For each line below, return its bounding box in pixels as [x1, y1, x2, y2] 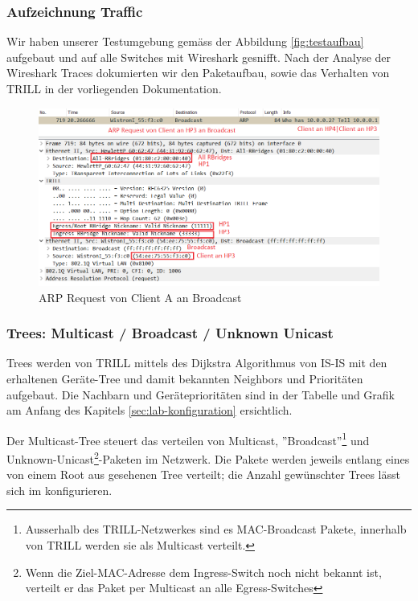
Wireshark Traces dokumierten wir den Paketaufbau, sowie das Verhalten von [6, 64, 390, 81]
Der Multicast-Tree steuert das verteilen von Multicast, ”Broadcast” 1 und [6, 429, 370, 448]
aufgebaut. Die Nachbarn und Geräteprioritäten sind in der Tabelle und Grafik [6, 386, 395, 403]
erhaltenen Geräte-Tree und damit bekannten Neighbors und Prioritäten [6, 370, 363, 386]
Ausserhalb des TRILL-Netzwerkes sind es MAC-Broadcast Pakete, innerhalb [25, 521, 407, 538]
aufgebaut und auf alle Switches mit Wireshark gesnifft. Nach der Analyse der [6, 48, 391, 65]
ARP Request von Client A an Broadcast [39, 288, 242, 305]
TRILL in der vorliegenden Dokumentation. [6, 80, 222, 96]
